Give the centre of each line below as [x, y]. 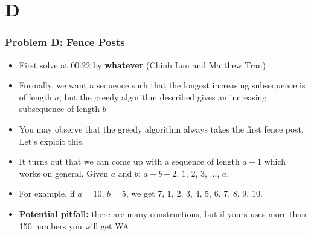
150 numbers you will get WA [74, 225]
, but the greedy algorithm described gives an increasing [163, 97]
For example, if [47, 193]
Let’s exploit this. [52, 141]
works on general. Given [64, 173]
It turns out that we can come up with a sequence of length [129, 161]
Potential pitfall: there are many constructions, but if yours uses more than [163, 213]
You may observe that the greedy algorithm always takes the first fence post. [161, 129]
